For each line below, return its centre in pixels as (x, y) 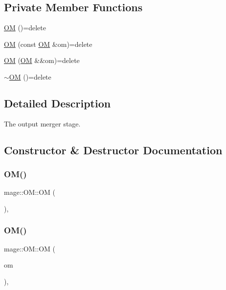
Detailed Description (57, 103)
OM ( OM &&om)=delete (42, 60)
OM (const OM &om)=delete (48, 44)
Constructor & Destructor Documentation (113, 150)
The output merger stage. (42, 123)
